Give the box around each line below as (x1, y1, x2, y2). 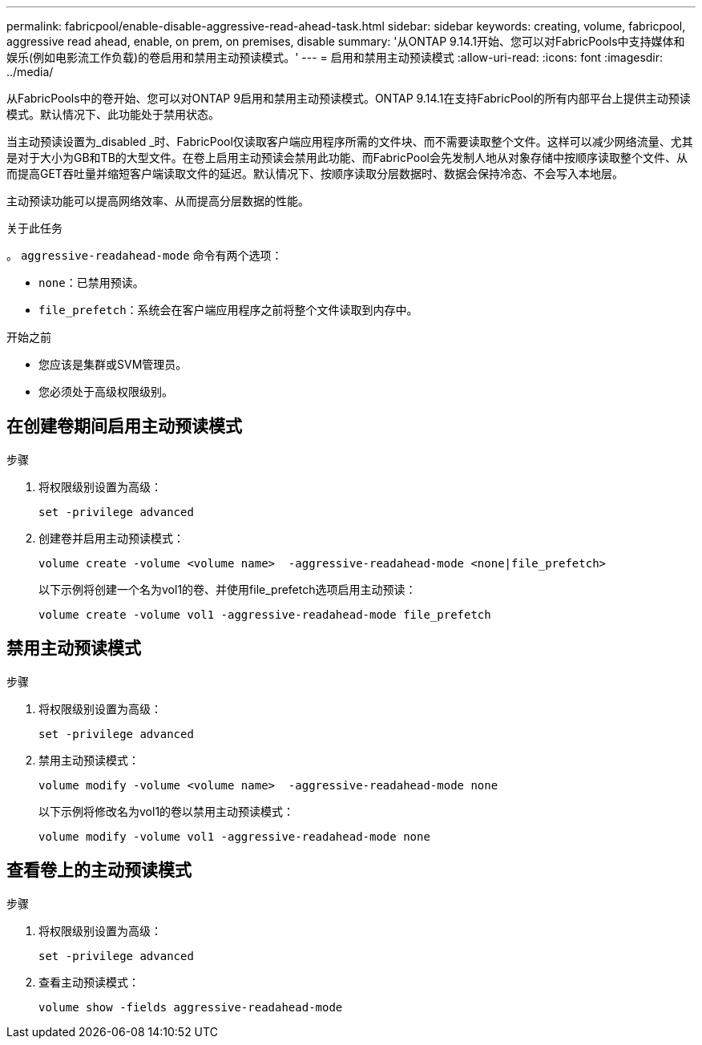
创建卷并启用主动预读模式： (38, 531, 184, 545)
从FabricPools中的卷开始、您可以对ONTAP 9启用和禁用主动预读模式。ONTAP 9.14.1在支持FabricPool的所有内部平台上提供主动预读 (6, 91, 691, 105)
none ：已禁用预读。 (38, 276, 144, 289)
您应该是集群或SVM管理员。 (38, 357, 188, 371)
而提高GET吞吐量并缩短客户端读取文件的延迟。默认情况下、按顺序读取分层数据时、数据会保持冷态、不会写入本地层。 (6, 167, 623, 180)
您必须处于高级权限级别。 (38, 385, 173, 398)
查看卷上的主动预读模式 (6, 860, 192, 881)
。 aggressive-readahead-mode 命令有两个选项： (6, 248, 283, 262)
